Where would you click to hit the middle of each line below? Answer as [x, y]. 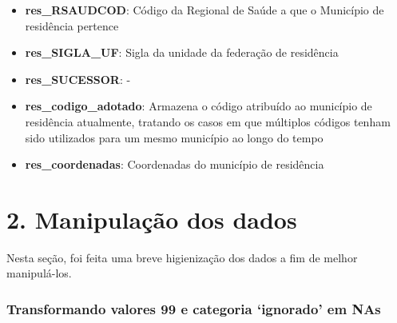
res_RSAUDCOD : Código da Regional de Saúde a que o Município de [204, 10]
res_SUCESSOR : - [78, 79]
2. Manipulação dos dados [152, 219]
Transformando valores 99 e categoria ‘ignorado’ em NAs [194, 308]
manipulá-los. [39, 273]
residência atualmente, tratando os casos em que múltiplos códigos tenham [208, 121]
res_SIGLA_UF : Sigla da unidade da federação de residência [182, 52]
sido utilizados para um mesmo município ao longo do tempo [174, 137]
